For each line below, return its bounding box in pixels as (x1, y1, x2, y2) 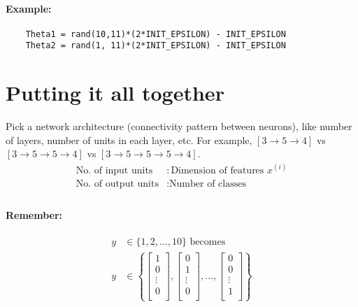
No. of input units (76, 165, 153, 176)
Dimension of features (171, 165, 264, 176)
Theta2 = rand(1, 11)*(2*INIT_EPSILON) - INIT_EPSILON (25, 41, 286, 51)
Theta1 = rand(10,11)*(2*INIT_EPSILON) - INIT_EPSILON (25, 29, 286, 39)
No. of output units (76, 178, 159, 189)
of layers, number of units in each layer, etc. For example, (6, 132, 252, 147)
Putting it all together (6, 78, 224, 107)
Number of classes (169, 178, 246, 189)
